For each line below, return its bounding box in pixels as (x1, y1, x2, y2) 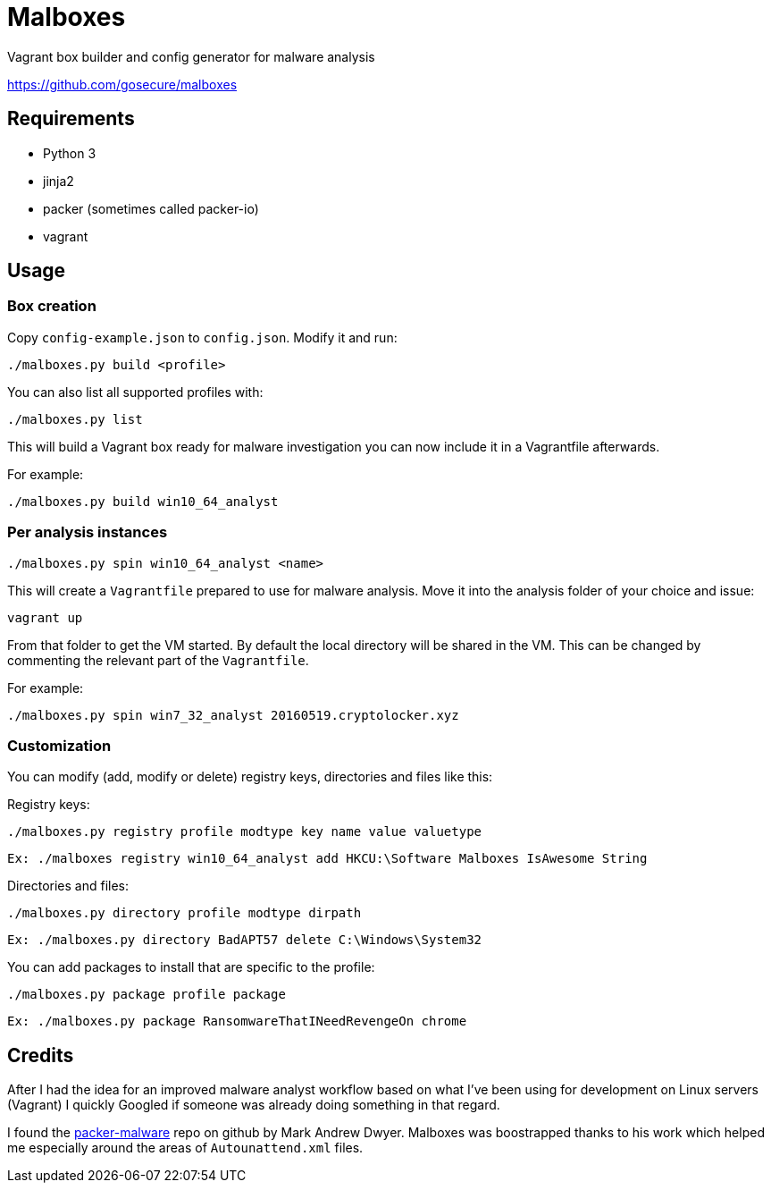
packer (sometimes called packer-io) (43, 200, 259, 216)
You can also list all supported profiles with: (7, 384, 264, 400)
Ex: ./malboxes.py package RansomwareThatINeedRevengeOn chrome (7, 1014, 467, 1029)
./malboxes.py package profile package (7, 987, 286, 1002)
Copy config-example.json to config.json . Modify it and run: (7, 329, 398, 345)
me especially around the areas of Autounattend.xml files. (7, 1140, 364, 1156)
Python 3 (43, 145, 96, 161)
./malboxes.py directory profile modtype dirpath (7, 906, 362, 921)
